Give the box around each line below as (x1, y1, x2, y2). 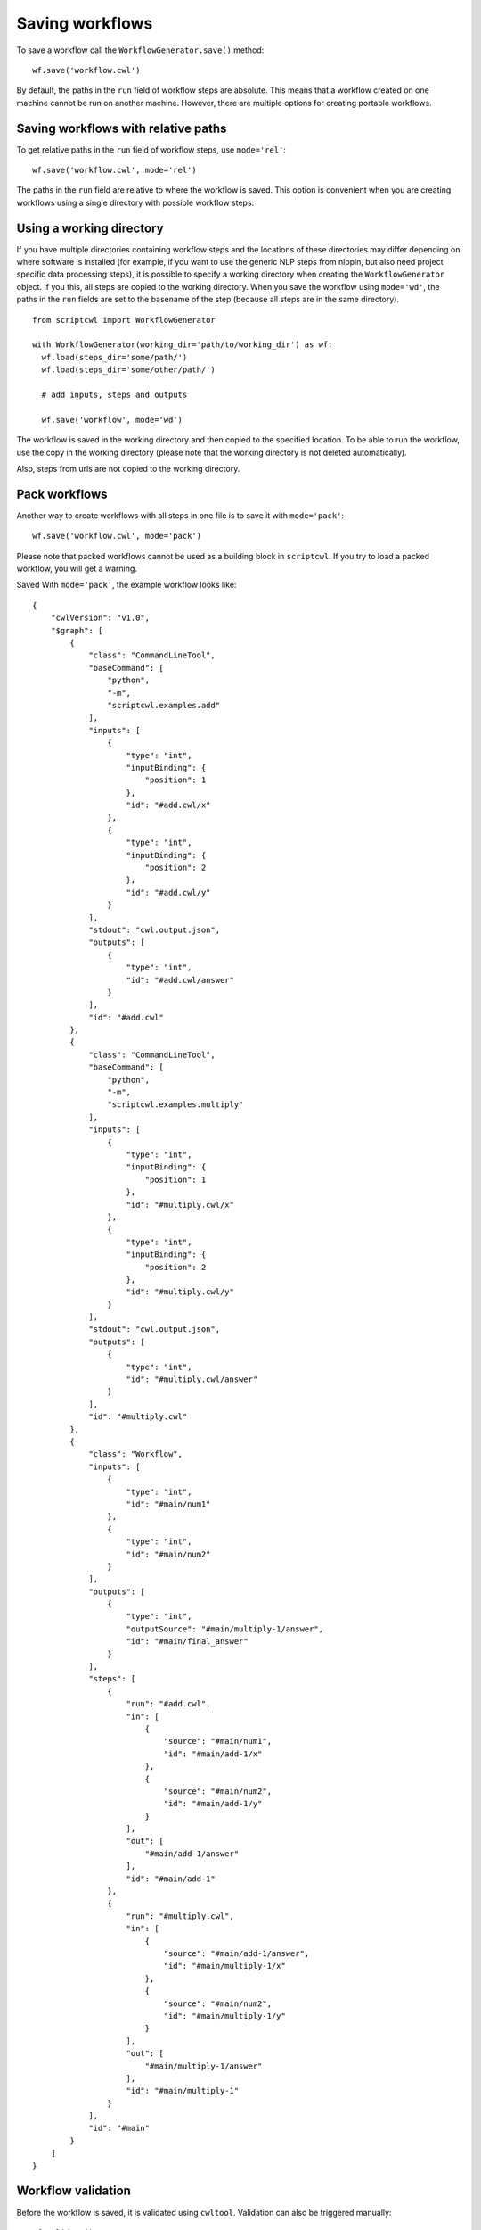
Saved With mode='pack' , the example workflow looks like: (16, 580, 237, 591)
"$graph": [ (50, 625, 103, 635)
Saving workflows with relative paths (16, 120, 227, 136)
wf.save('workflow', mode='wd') (41, 415, 183, 425)
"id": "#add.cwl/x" (126, 800, 211, 811)
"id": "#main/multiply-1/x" (163, 1961, 287, 1971)
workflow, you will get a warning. (16, 563, 138, 574)
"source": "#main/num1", (163, 1736, 272, 1747)
